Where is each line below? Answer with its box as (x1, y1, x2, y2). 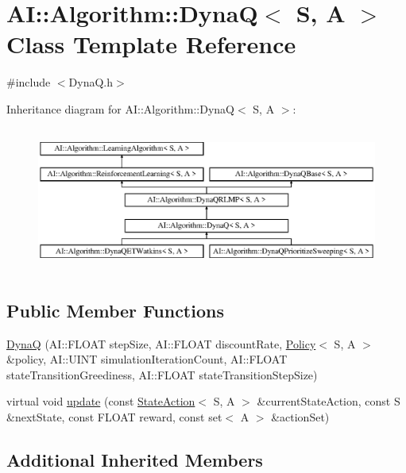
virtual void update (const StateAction (6, 393, 195, 410)
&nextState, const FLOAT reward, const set (6, 408, 222, 425)
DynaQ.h (68, 74, 114, 90)
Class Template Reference (6, 28, 296, 60)
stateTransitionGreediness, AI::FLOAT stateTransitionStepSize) (6, 366, 318, 383)
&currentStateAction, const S (257, 393, 400, 410)
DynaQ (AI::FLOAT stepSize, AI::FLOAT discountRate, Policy (6, 335, 316, 352)
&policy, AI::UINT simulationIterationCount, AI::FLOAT (6, 351, 288, 367)
